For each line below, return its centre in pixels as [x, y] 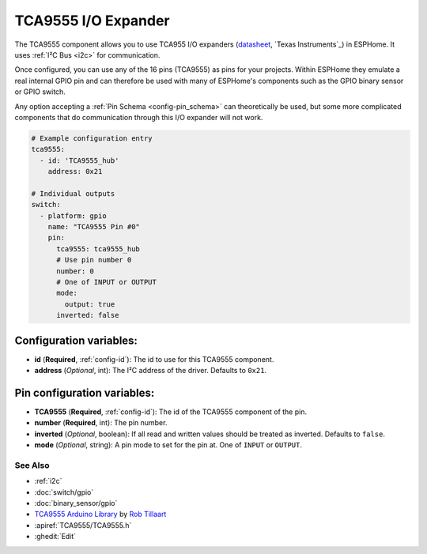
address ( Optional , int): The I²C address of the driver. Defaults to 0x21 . [151, 371]
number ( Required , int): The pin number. [101, 423]
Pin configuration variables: [85, 392]
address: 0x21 [75, 171]
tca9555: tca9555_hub [98, 249]
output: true [90, 304]
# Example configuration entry [92, 138]
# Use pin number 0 [94, 260]
